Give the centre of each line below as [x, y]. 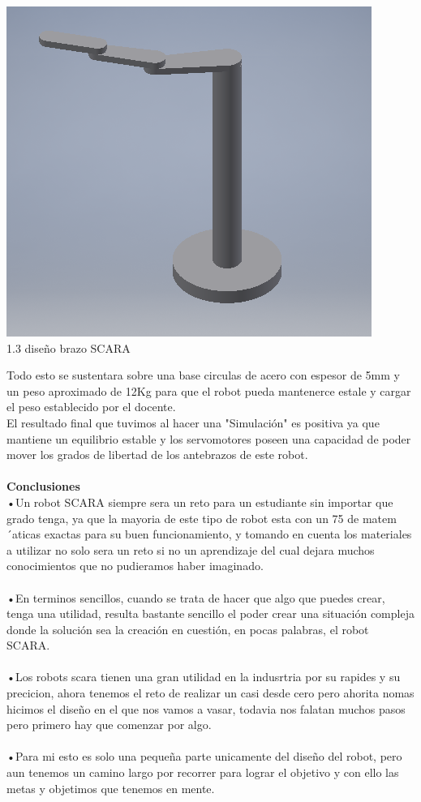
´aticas [24, 534]
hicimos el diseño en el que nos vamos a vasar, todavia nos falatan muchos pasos [206, 708]
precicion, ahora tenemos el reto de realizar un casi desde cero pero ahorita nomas [210, 693]
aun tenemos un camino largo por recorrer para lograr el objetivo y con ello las [203, 772]
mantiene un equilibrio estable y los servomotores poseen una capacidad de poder [209, 438]
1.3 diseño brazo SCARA [69, 347]
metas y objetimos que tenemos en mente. [111, 788]
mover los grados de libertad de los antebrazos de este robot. [157, 455]
